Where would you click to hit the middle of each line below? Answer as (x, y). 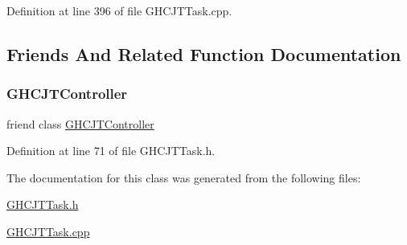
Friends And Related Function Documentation (204, 53)
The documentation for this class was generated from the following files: (184, 177)
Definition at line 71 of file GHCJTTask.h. (111, 151)
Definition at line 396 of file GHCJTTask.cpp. (119, 10)
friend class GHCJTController (80, 123)
